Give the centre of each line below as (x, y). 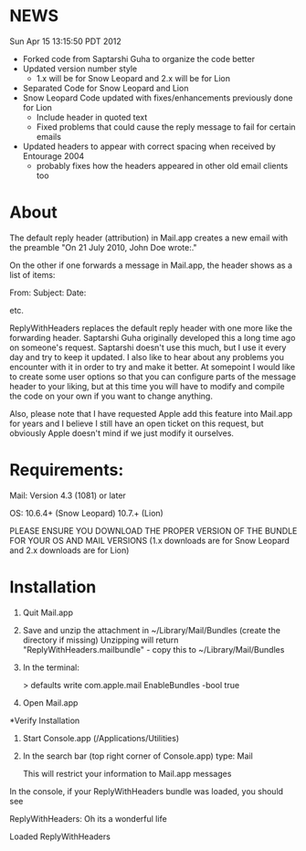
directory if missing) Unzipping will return (100, 640)
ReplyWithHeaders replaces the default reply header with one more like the (151, 328)
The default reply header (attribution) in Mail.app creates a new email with (149, 238)
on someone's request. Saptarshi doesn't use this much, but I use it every (148, 347)
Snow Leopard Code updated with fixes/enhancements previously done (158, 98)
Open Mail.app (50, 702)
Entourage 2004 (53, 155)
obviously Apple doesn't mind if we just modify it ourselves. (122, 433)
